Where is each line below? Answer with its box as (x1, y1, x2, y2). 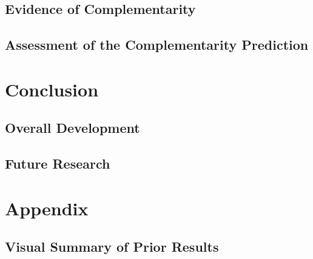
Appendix (5, 195, 89, 220)
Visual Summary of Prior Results (5, 237, 219, 256)
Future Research (5, 154, 110, 173)
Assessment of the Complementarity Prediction (5, 35, 309, 54)
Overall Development (5, 118, 140, 137)
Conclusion (5, 76, 99, 101)
